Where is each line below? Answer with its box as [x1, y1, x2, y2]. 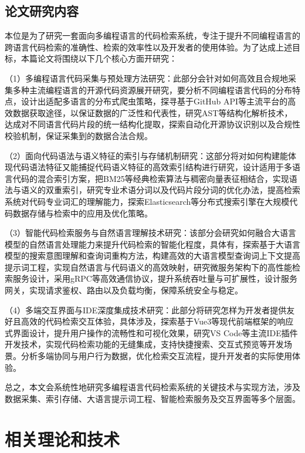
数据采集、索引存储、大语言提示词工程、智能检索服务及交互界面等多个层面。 [5, 392, 300, 404]
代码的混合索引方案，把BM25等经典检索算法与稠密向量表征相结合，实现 [12, 172, 289, 184]
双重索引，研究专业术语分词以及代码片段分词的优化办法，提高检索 [45, 184, 300, 196]
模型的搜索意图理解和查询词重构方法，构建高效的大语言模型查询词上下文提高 [5, 249, 300, 262]
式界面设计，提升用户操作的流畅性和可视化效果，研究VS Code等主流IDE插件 [5, 326, 298, 339]
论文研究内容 [5, 2, 79, 20]
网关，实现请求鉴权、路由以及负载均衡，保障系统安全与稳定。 [5, 284, 243, 296]
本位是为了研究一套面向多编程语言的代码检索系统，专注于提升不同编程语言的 [5, 29, 300, 42]
